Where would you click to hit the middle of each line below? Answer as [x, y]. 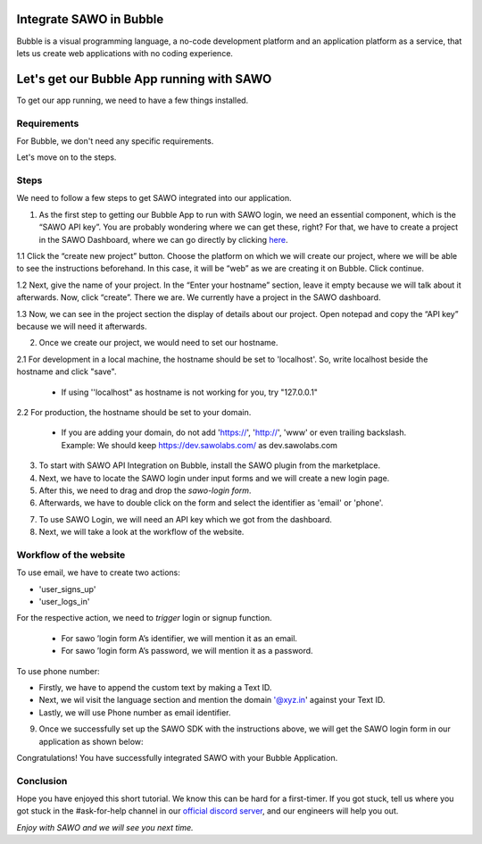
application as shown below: [91, 741]
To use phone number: [58, 671]
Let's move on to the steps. [66, 157]
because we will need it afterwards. [82, 326]
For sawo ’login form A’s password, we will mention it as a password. [187, 651]
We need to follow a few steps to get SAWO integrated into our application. [154, 198]
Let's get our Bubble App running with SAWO [144, 79]
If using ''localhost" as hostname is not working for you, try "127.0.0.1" [190, 392]
